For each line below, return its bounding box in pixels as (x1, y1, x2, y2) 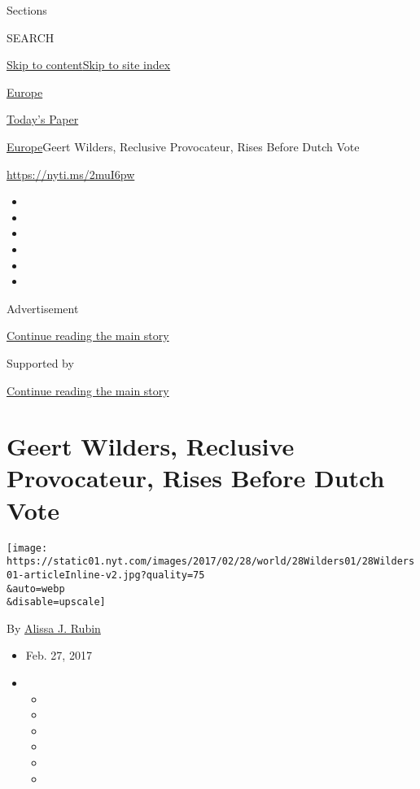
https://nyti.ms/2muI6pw (7, 165, 135, 182)
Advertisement (7, 299, 79, 316)
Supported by (7, 354, 74, 371)
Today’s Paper (7, 111, 79, 128)
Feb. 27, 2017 (25, 647, 92, 664)
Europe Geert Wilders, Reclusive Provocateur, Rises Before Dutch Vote (7, 137, 360, 155)
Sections (7, 2, 47, 18)
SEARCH (7, 28, 55, 46)
